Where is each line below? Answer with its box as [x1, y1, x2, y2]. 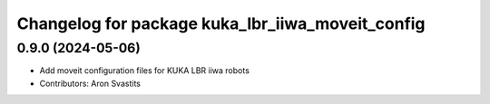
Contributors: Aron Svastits [39, 78, 141, 89]
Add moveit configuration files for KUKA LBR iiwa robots [39, 65, 250, 76]
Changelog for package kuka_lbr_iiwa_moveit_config [16, 14, 426, 33]
